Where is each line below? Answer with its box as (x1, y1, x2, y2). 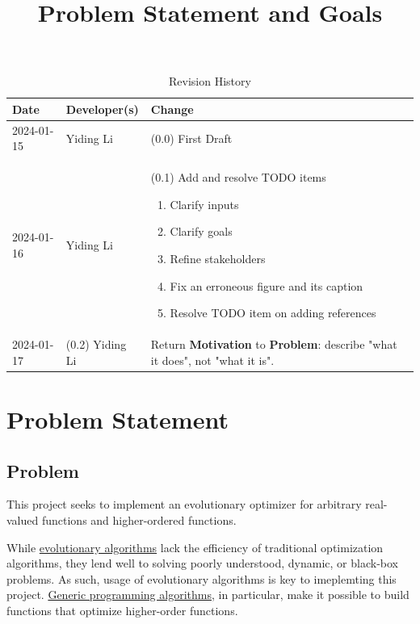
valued (6, 511, 39, 528)
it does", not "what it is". (150, 351, 275, 368)
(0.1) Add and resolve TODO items (150, 169, 326, 186)
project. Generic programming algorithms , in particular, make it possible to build (6, 586, 409, 603)
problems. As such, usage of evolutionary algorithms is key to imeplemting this (6, 570, 397, 587)
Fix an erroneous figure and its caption (170, 277, 363, 294)
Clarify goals (170, 223, 233, 240)
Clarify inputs (170, 195, 239, 212)
